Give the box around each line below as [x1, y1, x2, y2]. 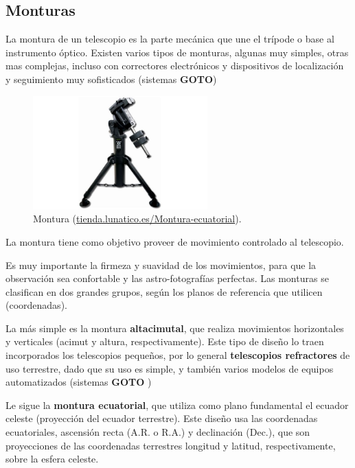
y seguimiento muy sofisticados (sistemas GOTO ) [5, 71, 217, 86]
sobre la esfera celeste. [5, 452, 99, 466]
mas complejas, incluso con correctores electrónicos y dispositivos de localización [5, 58, 344, 73]
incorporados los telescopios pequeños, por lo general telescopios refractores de [5, 348, 350, 362]
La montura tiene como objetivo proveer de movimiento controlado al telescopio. [5, 234, 344, 248]
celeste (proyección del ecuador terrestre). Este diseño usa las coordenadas [5, 411, 318, 425]
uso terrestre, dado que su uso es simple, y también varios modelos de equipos [5, 361, 334, 375]
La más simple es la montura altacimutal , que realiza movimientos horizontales [5, 320, 344, 335]
